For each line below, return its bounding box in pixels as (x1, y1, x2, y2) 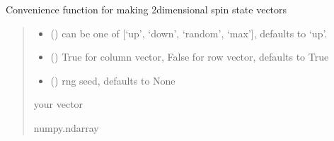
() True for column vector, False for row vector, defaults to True (50, 49, 329, 64)
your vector (33, 97, 83, 111)
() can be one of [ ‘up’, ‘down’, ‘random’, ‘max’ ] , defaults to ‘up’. (50, 25, 328, 40)
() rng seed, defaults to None (50, 73, 175, 87)
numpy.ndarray (33, 120, 99, 135)
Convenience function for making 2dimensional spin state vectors (6, 2, 287, 16)
